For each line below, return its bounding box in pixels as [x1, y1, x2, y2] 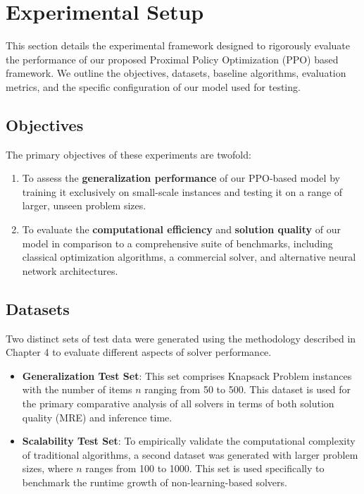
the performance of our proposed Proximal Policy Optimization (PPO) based [6, 51, 339, 66]
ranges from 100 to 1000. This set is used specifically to [85, 461, 325, 476]
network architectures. [22, 263, 118, 278]
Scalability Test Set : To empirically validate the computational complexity [22, 433, 356, 448]
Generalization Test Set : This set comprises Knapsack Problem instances [22, 368, 352, 383]
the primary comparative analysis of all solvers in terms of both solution [22, 396, 334, 411]
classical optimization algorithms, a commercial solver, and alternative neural [22, 249, 356, 264]
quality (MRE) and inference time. [22, 409, 172, 424]
